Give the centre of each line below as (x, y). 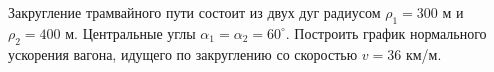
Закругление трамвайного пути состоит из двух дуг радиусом (194, 12)
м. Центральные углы (130, 32)
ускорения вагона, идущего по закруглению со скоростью (183, 53)
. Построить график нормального (386, 32)
